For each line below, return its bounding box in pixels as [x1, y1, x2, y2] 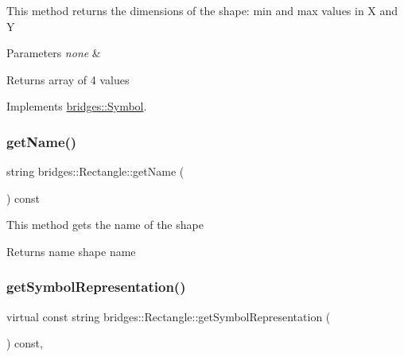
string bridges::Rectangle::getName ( [6, 163, 185, 180]
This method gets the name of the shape [6, 216, 204, 233]
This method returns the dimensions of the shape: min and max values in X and [6, 2, 398, 18]
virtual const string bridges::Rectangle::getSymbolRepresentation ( [6, 308, 331, 324]
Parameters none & [6, 45, 101, 61]
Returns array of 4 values [6, 71, 130, 87]
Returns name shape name [6, 243, 136, 259]
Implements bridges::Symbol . [6, 98, 147, 114]
